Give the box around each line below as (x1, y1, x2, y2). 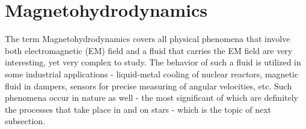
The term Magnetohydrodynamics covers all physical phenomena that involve (5, 32, 290, 45)
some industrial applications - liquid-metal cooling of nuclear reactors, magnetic (5, 67, 299, 80)
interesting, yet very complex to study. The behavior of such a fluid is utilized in (5, 56, 301, 68)
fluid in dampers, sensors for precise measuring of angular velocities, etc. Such (5, 79, 292, 92)
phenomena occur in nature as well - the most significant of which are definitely (5, 91, 298, 104)
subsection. (5, 115, 46, 127)
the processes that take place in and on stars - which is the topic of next (5, 103, 272, 115)
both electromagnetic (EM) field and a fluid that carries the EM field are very (5, 44, 293, 56)
